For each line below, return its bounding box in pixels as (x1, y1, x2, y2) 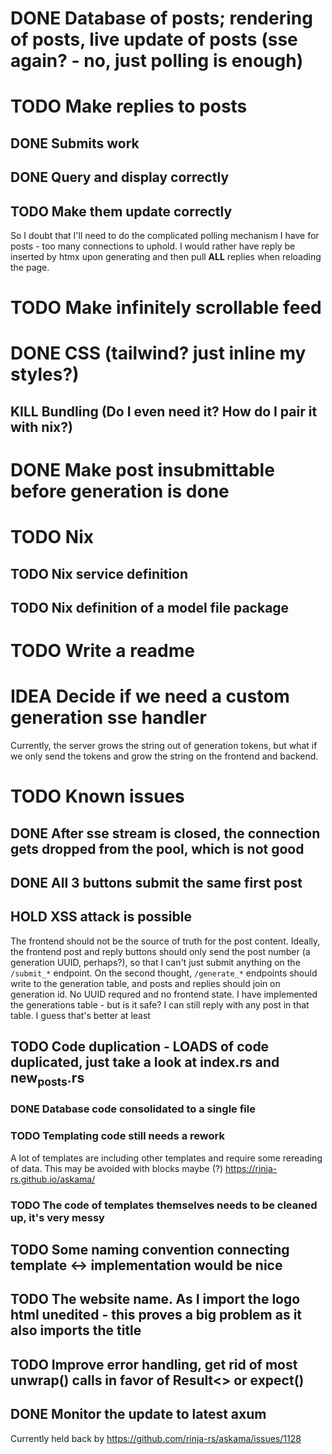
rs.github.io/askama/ (10, 1173, 96, 1185)
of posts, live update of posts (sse (10, 28, 298, 51)
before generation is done (10, 480, 230, 502)
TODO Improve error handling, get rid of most (10, 1356, 298, 1373)
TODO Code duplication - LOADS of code (10, 1038, 270, 1056)
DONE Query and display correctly (10, 169, 230, 186)
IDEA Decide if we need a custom (10, 685, 290, 708)
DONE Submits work (10, 135, 140, 152)
